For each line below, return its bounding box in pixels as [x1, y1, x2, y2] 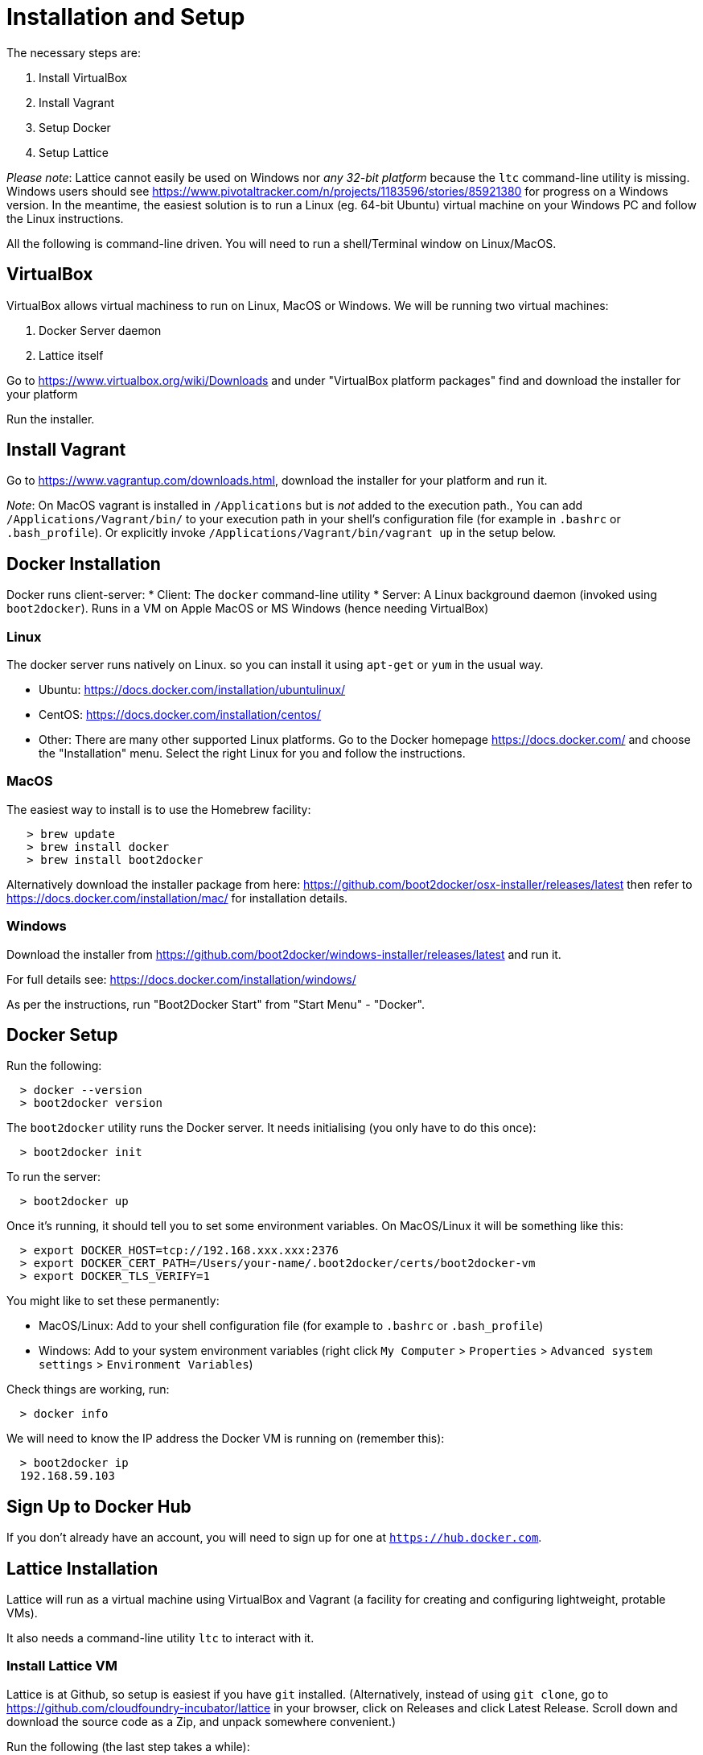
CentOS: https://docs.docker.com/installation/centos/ [39, 708, 322, 722]
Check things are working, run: [6, 1382, 170, 1397]
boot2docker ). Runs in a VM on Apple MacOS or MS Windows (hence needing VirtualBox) [6, 601, 489, 616]
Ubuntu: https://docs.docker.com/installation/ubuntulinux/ [39, 683, 346, 697]
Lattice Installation [6, 1558, 158, 1579]
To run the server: [6, 1170, 101, 1184]
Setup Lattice [39, 145, 109, 159]
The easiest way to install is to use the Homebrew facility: [6, 802, 311, 816]
